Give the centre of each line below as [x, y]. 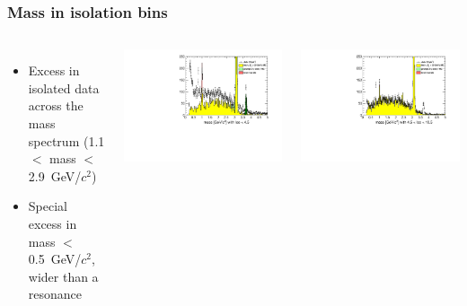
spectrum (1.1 [66, 140]
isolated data [64, 87]
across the [56, 105]
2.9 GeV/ [55, 175]
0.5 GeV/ [55, 259]
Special [48, 206]
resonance [55, 294]
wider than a [63, 276]
